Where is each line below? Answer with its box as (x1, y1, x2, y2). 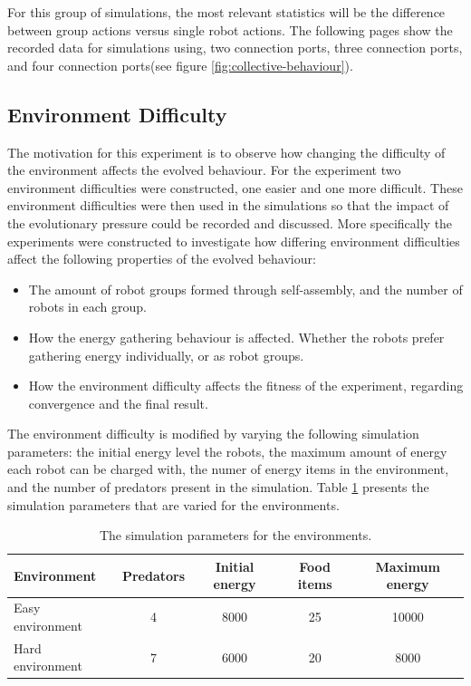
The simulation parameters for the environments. (99, 526, 372, 545)
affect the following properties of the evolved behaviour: (7, 249, 316, 268)
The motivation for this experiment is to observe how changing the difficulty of (7, 142, 446, 161)
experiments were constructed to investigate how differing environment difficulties (7, 231, 460, 250)
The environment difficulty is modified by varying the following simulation (7, 424, 419, 443)
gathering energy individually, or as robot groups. (28, 345, 304, 364)
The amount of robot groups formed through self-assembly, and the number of (28, 279, 463, 298)
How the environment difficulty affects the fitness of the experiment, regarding (28, 376, 464, 395)
